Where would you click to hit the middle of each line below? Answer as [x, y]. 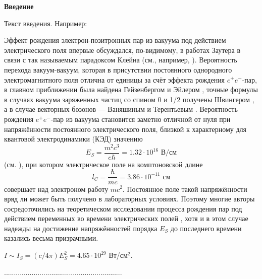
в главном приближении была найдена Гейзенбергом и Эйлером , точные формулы [131, 89]
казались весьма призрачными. [51, 238]
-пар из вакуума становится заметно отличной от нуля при [141, 119]
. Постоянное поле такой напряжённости [185, 189]
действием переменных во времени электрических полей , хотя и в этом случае [126, 218]
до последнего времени [206, 228]
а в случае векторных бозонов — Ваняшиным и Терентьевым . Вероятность [121, 109]
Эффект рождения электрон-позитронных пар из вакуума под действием [115, 40]
